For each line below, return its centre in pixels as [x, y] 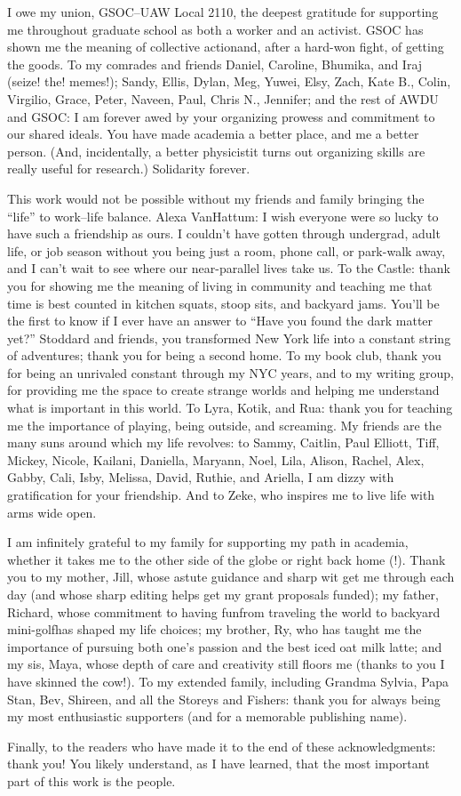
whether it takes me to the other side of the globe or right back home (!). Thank [227, 559]
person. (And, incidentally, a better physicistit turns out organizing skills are [216, 151]
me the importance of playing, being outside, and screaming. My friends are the [224, 425]
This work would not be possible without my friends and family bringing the [216, 198]
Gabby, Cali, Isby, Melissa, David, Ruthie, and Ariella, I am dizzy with [201, 477]
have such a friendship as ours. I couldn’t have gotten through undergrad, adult [224, 233]
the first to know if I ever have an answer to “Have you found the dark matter [220, 321]
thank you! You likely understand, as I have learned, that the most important [219, 764]
